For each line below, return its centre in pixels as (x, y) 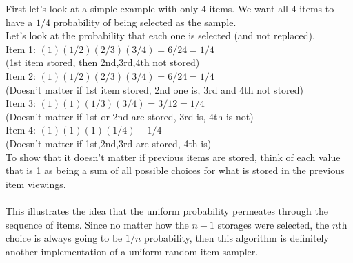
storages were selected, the (273, 224)
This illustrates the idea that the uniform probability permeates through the (167, 210)
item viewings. (36, 183)
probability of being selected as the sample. (145, 22)
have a (19, 22)
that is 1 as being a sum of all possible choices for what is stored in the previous (175, 170)
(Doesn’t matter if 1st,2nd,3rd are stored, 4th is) (109, 143)
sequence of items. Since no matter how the (97, 224)
